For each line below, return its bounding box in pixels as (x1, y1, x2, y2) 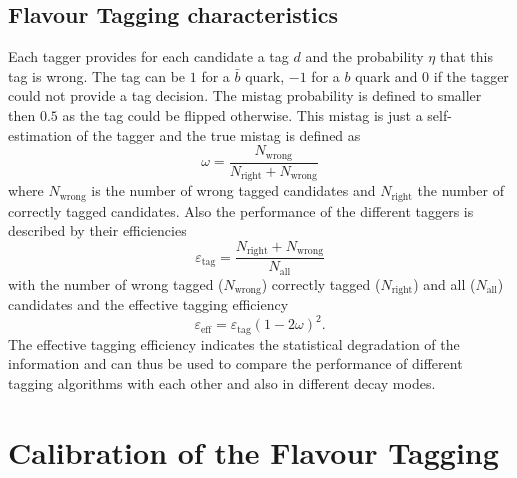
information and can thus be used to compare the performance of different (8, 353, 463, 374)
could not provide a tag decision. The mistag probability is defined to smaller (8, 85, 482, 106)
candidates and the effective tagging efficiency (8, 294, 289, 315)
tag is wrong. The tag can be (8, 65, 186, 86)
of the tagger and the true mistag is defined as (76, 124, 361, 145)
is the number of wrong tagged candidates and (91, 180, 376, 201)
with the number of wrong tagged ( (8, 273, 224, 294)
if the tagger (433, 65, 509, 86)
